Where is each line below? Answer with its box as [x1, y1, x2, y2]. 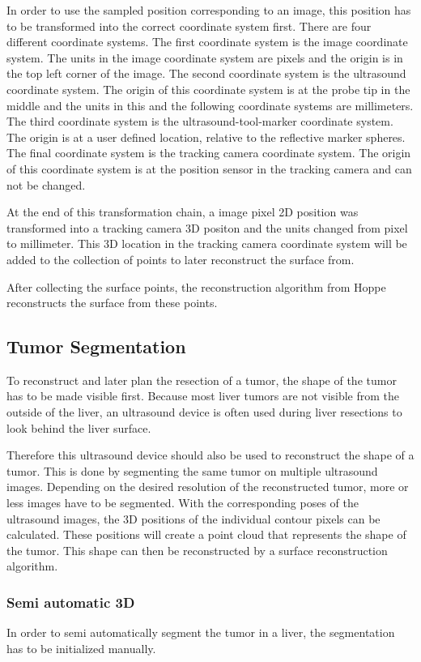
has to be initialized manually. [6, 639, 156, 656]
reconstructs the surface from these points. [6, 294, 218, 311]
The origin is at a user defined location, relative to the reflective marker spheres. [6, 128, 406, 145]
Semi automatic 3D [6, 592, 135, 612]
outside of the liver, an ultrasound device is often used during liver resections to [6, 404, 402, 421]
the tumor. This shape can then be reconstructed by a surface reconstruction [6, 541, 388, 558]
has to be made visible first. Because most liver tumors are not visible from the [6, 387, 400, 404]
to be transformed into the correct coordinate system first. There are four [6, 17, 372, 34]
